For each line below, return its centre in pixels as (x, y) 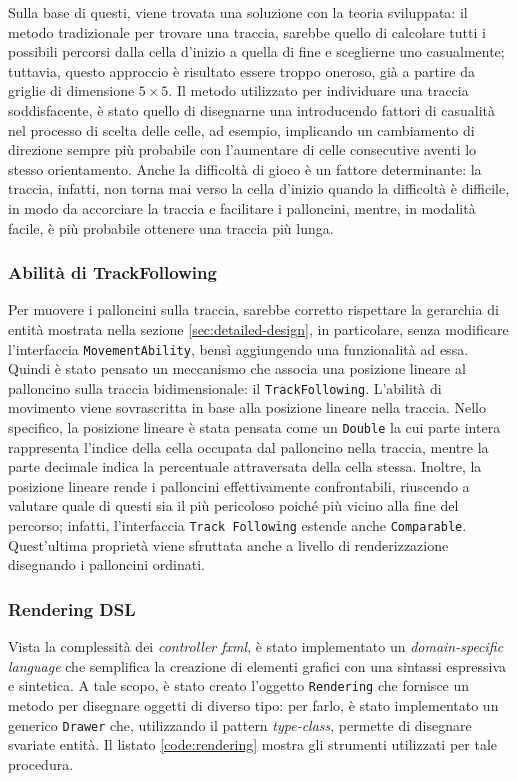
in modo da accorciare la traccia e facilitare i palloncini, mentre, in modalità (242, 207)
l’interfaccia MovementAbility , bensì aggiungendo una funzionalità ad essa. (238, 348)
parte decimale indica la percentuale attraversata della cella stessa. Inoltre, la (245, 466)
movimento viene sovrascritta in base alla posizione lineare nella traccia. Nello (247, 407)
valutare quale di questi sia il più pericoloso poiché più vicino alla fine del (233, 505)
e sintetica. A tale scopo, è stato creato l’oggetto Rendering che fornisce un (239, 685)
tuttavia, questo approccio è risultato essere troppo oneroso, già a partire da (241, 70)
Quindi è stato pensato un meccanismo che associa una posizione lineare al (237, 368)
